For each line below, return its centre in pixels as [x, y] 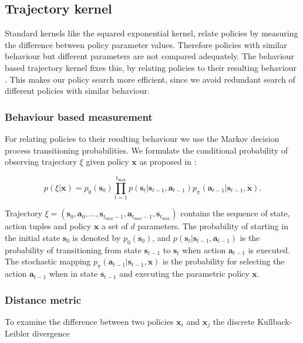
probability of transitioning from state [73, 249]
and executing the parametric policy [184, 274]
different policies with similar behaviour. [77, 91]
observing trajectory [41, 162]
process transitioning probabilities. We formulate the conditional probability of [147, 150]
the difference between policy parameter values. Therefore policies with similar [146, 44]
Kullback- [275, 321]
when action [204, 249]
